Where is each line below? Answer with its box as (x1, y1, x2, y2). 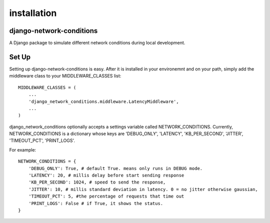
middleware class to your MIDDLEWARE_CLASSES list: (9, 73, 121, 79)
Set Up (9, 52, 31, 61)
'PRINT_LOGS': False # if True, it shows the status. (28, 200, 163, 206)
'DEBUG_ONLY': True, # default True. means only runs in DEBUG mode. (28, 165, 203, 171)
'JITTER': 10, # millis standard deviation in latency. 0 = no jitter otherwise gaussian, (28, 186, 258, 192)
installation (9, 7, 57, 18)
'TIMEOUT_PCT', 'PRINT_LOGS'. (9, 137, 75, 143)
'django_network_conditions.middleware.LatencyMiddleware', (28, 98, 179, 104)
